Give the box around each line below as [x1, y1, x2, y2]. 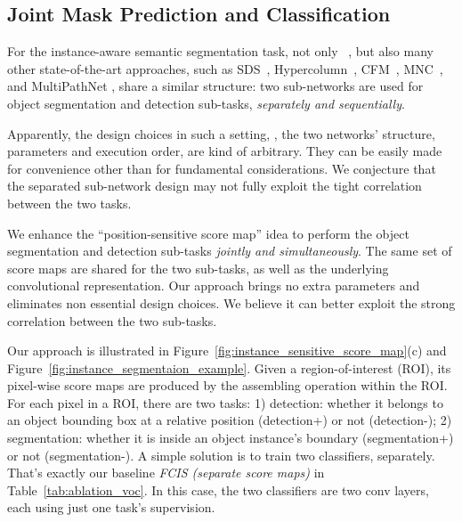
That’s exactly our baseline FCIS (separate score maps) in [7, 463, 325, 482]
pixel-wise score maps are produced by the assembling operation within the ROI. [7, 376, 448, 395]
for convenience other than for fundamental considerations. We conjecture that [7, 159, 436, 177]
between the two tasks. [7, 193, 132, 212]
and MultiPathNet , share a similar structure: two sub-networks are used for [7, 77, 424, 95]
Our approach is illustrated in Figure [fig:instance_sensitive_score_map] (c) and [7, 341, 447, 360]
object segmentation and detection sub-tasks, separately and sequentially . [7, 94, 405, 112]
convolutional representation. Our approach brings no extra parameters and [7, 276, 420, 295]
